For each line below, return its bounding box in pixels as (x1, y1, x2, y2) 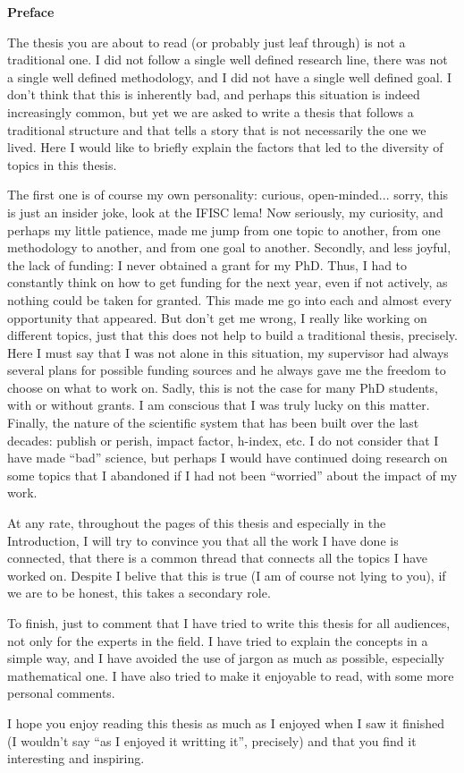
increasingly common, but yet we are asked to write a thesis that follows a (7, 102, 414, 121)
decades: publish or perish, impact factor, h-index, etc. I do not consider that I (7, 430, 439, 449)
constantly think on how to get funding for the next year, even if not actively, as (7, 273, 448, 292)
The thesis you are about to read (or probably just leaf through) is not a (7, 32, 406, 51)
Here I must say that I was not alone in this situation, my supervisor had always (7, 343, 449, 361)
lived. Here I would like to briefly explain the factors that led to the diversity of (7, 138, 443, 157)
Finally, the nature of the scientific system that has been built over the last (7, 413, 419, 432)
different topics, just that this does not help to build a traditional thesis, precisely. (7, 326, 458, 344)
